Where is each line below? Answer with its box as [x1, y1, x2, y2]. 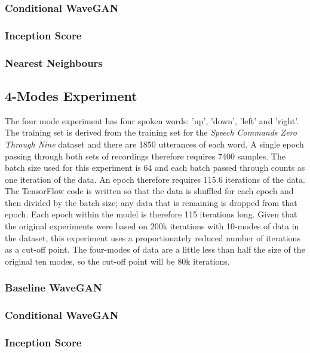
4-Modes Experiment [5, 86, 137, 105]
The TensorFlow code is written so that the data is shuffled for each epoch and [5, 185, 294, 197]
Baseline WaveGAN [5, 280, 102, 295]
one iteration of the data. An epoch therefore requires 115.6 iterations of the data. [5, 173, 305, 185]
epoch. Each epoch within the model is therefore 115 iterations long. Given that [5, 208, 297, 220]
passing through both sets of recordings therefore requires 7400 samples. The [5, 149, 286, 162]
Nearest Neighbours [5, 55, 103, 70]
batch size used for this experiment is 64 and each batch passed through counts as [5, 161, 305, 174]
